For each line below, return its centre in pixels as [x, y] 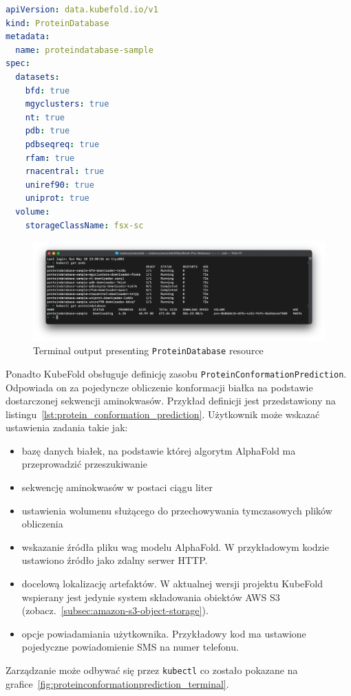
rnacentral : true [65, 172]
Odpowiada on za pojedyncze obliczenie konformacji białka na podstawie [159, 387]
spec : [18, 64]
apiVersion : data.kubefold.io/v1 [82, 10]
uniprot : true [57, 198]
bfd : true [47, 90]
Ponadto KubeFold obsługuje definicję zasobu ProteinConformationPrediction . [176, 373]
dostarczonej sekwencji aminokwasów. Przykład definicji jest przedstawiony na [171, 401]
